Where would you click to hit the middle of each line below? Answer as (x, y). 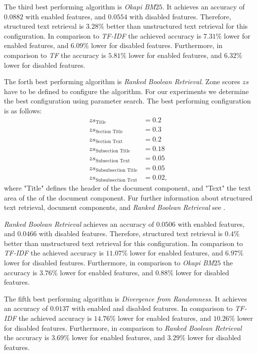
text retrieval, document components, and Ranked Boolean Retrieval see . (115, 207)
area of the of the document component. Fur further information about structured (128, 197)
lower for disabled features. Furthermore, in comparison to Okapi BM (109, 263)
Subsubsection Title (116, 171)
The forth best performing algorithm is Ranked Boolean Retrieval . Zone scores (122, 81)
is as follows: (23, 110)
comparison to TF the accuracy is (55, 55)
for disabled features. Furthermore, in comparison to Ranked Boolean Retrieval (123, 328)
